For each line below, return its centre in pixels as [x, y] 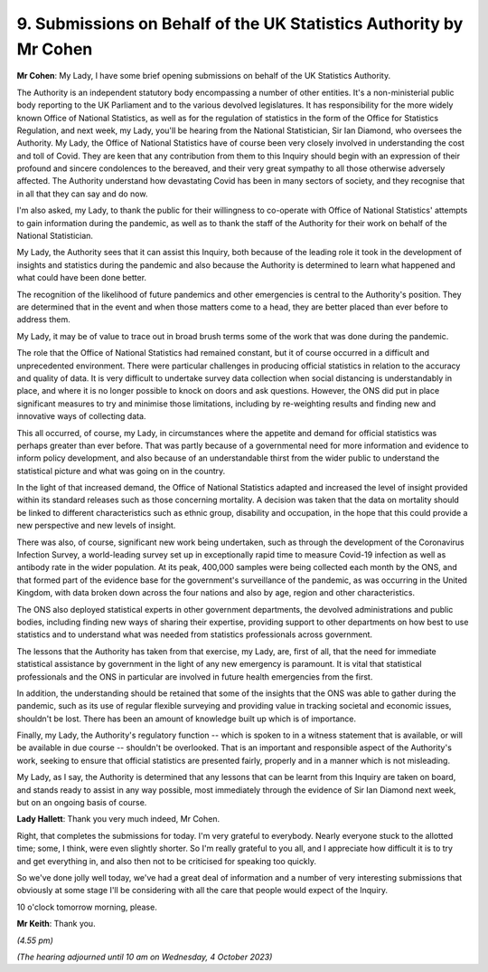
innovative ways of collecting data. [81, 416]
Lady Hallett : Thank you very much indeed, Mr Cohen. [118, 819]
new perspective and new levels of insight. [96, 526]
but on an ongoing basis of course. [82, 803]
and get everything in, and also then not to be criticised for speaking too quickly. [166, 861]
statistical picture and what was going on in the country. [121, 471]
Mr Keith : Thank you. [56, 924]
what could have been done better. [82, 278]
